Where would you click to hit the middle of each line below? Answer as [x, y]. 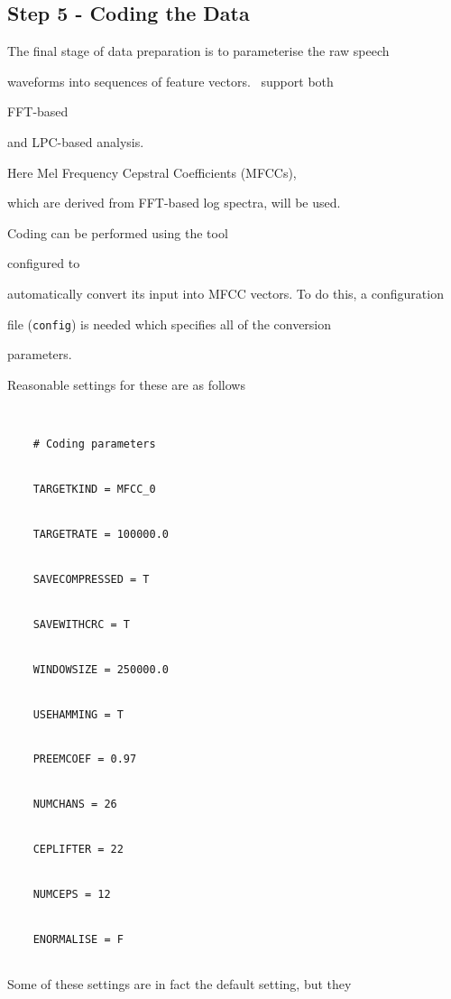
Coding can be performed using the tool [118, 232]
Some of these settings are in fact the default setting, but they [179, 983]
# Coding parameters [94, 444]
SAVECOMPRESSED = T [91, 579]
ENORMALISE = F [78, 940]
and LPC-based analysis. [76, 141]
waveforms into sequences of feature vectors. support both [170, 81]
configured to [44, 263]
